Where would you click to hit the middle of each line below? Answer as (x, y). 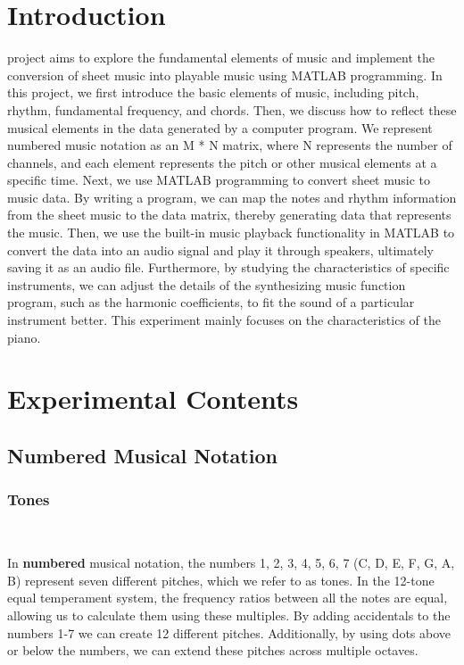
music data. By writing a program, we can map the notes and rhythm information (232, 197)
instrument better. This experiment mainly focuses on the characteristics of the (224, 320)
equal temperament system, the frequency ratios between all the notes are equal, (228, 598)
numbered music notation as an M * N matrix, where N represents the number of (230, 145)
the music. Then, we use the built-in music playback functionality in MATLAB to (231, 233)
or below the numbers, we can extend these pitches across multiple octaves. (213, 650)
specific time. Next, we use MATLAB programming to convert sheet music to (219, 180)
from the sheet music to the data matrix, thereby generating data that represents (229, 215)
